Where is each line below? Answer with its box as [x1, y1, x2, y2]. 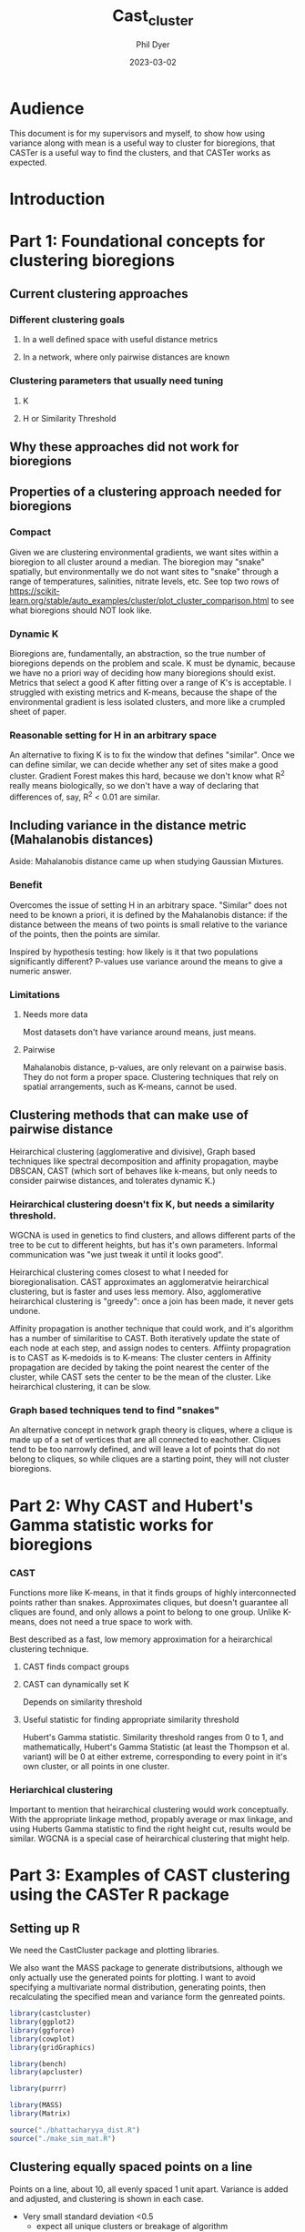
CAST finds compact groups [22, 1661, 130, 1672]
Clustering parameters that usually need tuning [9, 374, 224, 387]
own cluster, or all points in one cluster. [22, 1760, 170, 1771]
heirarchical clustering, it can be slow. [9, 1381, 152, 1392]
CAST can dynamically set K [22, 1678, 129, 1689]
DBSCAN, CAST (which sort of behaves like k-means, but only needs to [9, 1165, 278, 1176]
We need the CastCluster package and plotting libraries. [9, 1945, 220, 1956]
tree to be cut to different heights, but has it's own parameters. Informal [9, 1239, 278, 1250]
